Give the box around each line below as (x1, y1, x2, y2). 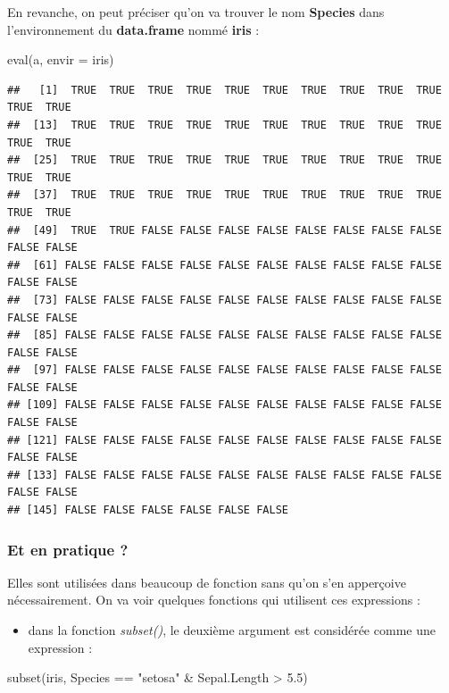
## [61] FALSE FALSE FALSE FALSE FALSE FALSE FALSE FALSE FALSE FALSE (7, 258, 442, 271)
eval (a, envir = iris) (7, 50, 114, 69)
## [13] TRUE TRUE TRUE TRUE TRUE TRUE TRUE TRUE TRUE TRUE (7, 118, 442, 131)
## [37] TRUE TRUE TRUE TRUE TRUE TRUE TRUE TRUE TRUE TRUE (7, 188, 442, 202)
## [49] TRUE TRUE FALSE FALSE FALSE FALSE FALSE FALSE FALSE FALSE (7, 223, 442, 237)
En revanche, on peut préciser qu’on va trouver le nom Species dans (7, 3, 385, 21)
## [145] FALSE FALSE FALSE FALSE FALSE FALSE (7, 504, 288, 517)
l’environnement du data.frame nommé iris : (7, 20, 260, 38)
